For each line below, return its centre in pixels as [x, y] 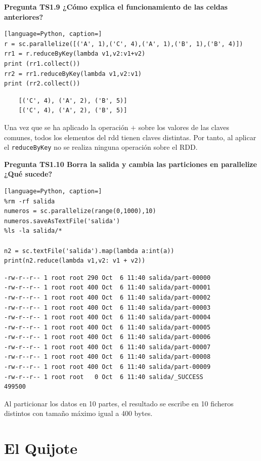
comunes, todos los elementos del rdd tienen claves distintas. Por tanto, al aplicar [130, 137]
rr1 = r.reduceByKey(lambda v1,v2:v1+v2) [75, 54]
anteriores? [24, 16]
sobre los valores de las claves [184, 127]
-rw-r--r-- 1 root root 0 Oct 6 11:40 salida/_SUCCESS [104, 377]
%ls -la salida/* [33, 231]
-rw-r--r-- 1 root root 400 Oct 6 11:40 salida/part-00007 [107, 347]
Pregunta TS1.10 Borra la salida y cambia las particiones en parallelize [130, 164]
